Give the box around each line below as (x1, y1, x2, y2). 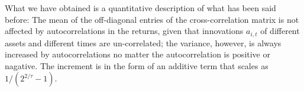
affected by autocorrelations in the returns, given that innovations (5, 25, 244, 37)
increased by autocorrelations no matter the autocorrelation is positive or (5, 48, 270, 60)
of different (260, 25, 300, 37)
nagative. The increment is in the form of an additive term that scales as (5, 59, 269, 71)
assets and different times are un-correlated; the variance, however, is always (5, 36, 282, 49)
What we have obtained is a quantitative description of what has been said (5, 2, 276, 13)
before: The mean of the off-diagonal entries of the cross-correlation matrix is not (5, 13, 299, 25)
